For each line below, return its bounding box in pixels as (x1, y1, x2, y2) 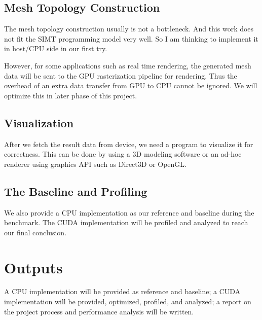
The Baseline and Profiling (4, 183, 147, 199)
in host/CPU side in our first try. (4, 43, 107, 54)
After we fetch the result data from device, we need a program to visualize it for (4, 138, 253, 149)
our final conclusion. (4, 227, 67, 237)
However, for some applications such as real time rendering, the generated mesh (4, 60, 251, 70)
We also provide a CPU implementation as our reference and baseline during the (4, 207, 254, 218)
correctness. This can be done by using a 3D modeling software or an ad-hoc (4, 149, 242, 159)
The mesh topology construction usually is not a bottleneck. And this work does (4, 23, 254, 34)
